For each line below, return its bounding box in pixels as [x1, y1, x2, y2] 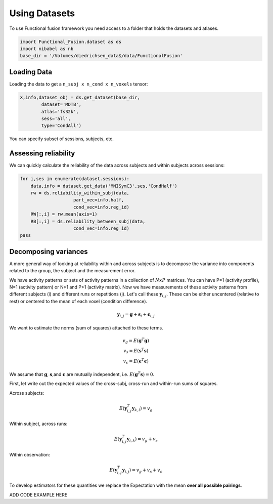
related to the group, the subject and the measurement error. [9, 268, 136, 274]
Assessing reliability [9, 149, 75, 158]
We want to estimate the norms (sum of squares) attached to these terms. [9, 324, 164, 331]
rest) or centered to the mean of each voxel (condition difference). [9, 298, 148, 304]
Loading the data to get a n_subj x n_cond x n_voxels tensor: [9, 81, 148, 87]
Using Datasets [9, 8, 75, 19]
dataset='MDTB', [41, 102, 82, 107]
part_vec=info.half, [73, 197, 124, 203]
